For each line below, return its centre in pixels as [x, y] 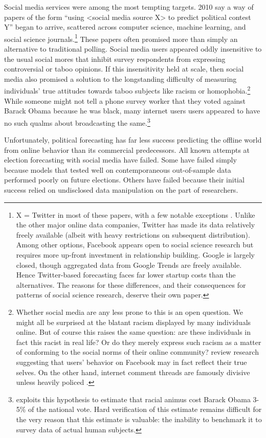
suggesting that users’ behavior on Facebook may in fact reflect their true [131, 362]
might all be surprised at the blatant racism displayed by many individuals [134, 322]
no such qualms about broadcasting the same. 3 [77, 122]
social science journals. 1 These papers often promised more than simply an [121, 38]
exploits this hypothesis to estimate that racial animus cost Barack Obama [133, 399]
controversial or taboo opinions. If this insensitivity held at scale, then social [124, 69]
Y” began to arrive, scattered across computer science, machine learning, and [125, 27]
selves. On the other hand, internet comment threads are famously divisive [133, 372]
